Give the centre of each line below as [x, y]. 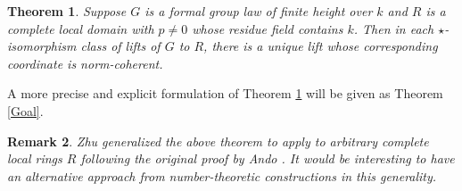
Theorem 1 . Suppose [67, 11]
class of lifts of [120, 46]
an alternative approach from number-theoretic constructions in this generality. [222, 175]
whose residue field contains [268, 28]
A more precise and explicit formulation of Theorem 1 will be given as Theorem [225, 93]
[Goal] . [25, 110]
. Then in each [394, 28]
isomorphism [42, 46]
